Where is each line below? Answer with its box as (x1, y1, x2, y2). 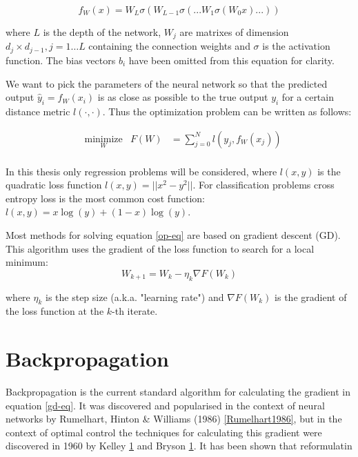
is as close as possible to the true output (97, 90, 268, 104)
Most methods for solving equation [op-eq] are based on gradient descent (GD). (6, 227, 341, 242)
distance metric (6, 104, 70, 118)
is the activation (262, 39, 330, 53)
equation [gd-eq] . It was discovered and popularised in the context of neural (6, 398, 325, 412)
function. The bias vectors (6, 52, 116, 67)
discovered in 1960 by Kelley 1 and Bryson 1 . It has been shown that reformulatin (6, 438, 352, 453)
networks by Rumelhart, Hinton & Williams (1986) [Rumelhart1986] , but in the (6, 411, 342, 426)
